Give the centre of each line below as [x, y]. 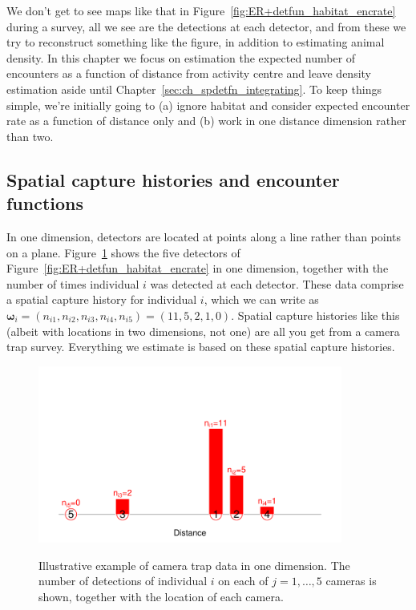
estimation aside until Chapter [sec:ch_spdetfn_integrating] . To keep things [194, 89]
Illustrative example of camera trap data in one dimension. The [194, 565]
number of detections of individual [123, 581]
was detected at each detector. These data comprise [277, 283]
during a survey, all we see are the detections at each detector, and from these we [206, 26]
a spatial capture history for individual [102, 299]
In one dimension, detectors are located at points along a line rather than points [204, 236]
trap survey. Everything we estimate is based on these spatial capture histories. [201, 347]
